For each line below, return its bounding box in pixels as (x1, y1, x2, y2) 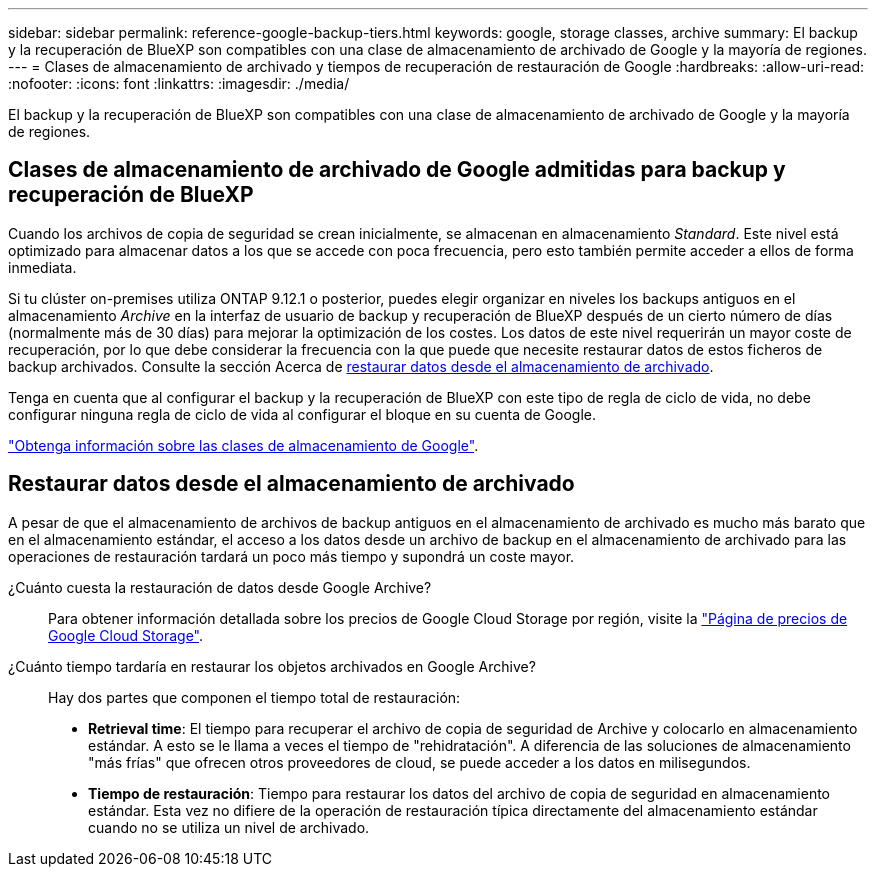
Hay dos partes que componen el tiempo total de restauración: (48, 688, 461, 706)
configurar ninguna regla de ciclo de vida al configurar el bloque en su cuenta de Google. (8, 405, 597, 423)
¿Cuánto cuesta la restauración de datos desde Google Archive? (8, 578, 432, 596)
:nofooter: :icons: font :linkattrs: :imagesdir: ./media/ (8, 75, 350, 92)
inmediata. (8, 258, 77, 276)
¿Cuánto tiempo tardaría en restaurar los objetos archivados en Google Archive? (8, 657, 536, 675)
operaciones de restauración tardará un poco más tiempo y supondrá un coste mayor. (8, 547, 575, 565)
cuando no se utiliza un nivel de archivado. (88, 818, 370, 836)
